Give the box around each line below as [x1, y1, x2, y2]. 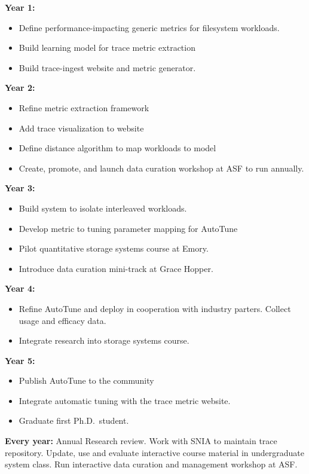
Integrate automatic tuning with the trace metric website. [19, 394, 231, 406]
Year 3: [5, 182, 35, 194]
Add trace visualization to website [19, 121, 144, 134]
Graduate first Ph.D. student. [19, 414, 129, 427]
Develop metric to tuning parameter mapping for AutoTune [19, 222, 238, 234]
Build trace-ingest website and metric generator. [19, 61, 196, 74]
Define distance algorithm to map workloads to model [19, 142, 216, 154]
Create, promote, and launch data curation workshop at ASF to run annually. [19, 161, 304, 174]
